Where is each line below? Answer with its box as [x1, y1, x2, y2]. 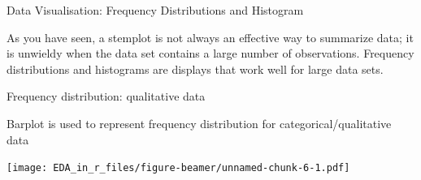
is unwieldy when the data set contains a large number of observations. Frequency [7, 45, 414, 62]
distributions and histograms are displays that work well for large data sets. [7, 60, 384, 77]
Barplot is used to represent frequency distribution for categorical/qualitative [7, 114, 392, 131]
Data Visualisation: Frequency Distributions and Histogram [7, 2, 304, 18]
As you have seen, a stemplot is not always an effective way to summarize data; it [7, 28, 414, 45]
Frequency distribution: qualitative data [7, 88, 206, 105]
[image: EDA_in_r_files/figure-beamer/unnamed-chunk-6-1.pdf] [7, 162, 350, 174]
